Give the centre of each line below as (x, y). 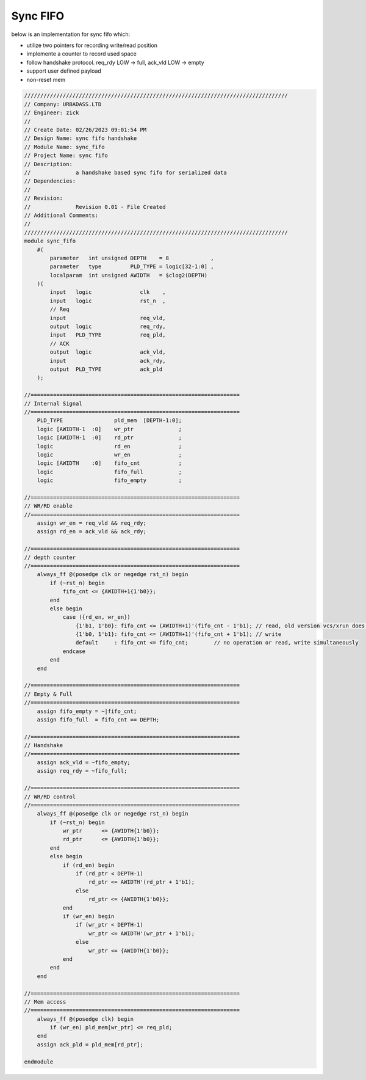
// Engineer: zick (52, 113)
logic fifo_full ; (109, 472)
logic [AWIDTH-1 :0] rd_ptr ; (109, 438)
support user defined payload (64, 71)
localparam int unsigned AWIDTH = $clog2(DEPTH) (129, 275)
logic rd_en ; (109, 446)
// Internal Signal (53, 403)
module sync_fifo (50, 241)
